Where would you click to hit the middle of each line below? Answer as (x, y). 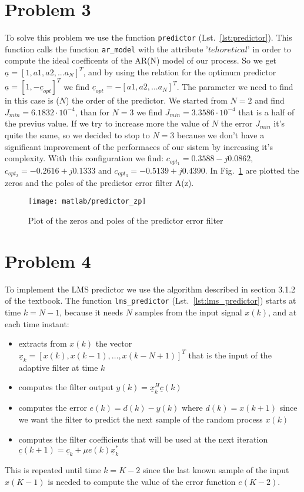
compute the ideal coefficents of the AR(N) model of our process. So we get (141, 60)
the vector (114, 343)
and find (270, 100)
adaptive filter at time (58, 367)
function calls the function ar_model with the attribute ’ (106, 49)
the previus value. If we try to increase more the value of (107, 123)
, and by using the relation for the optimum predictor (180, 72)
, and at (283, 312)
